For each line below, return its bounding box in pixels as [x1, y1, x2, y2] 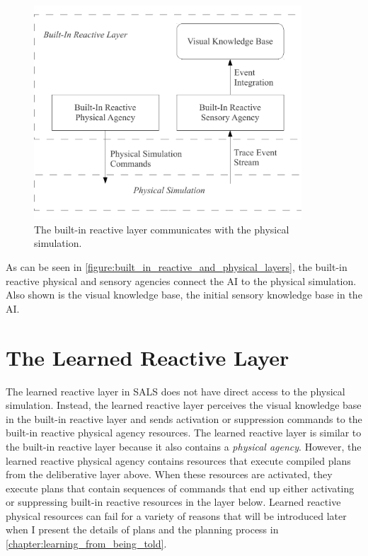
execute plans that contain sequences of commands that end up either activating [6, 480, 355, 495]
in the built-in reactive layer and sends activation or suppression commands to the [6, 411, 362, 426]
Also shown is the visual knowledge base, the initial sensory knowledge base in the [6, 287, 362, 302]
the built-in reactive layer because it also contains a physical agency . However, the [6, 439, 362, 453]
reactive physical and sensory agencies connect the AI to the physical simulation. [6, 273, 357, 288]
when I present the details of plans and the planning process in [6, 522, 279, 537]
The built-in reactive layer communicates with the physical [34, 221, 289, 236]
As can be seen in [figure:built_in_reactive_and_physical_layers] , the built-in [6, 260, 347, 274]
